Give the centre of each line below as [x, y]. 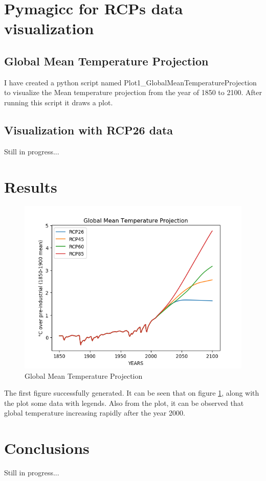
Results [31, 186]
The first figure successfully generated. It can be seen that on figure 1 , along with [132, 393]
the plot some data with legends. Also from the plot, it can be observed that [124, 403]
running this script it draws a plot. [59, 102]
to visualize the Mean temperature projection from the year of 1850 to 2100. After [133, 92]
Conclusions [47, 448]
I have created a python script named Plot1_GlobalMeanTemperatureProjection [130, 82]
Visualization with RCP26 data [89, 130]
